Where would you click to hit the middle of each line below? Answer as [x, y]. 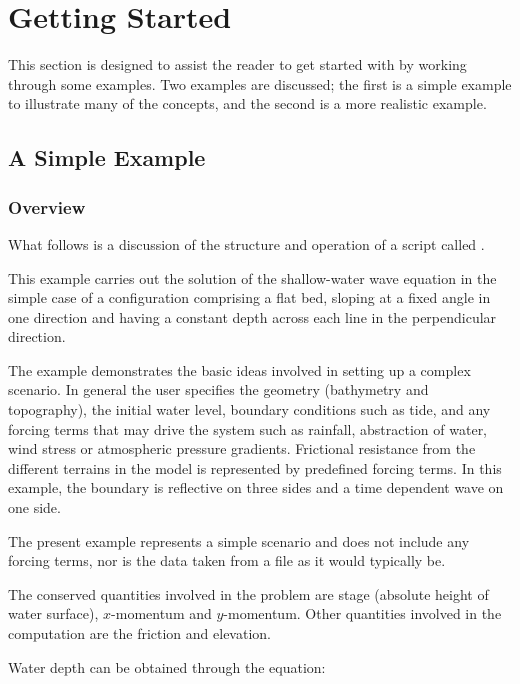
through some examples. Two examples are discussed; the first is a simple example [260, 83]
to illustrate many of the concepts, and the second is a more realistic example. [247, 103]
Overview [47, 206]
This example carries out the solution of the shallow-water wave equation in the [252, 277]
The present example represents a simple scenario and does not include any [239, 540]
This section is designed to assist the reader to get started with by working [237, 64]
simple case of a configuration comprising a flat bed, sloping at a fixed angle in [249, 297]
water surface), [53, 613]
